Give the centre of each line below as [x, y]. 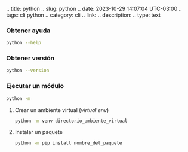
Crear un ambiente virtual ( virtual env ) [62, 110]
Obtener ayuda [28, 31]
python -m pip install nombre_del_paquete [68, 143]
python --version [28, 71]
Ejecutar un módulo [35, 86]
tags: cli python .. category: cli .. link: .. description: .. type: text [84, 15]
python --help [24, 43]
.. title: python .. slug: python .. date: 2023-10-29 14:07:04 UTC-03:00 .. [94, 9]
